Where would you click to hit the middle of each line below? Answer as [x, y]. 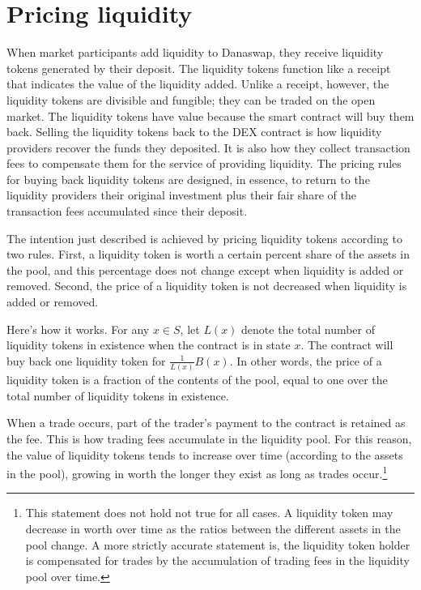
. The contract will [347, 345]
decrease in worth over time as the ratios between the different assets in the [213, 528]
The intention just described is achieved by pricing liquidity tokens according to [204, 238]
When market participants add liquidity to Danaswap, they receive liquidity [195, 52]
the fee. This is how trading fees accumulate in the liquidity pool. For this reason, [209, 438]
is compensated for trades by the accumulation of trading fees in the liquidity [217, 560]
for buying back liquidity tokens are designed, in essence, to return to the [188, 179]
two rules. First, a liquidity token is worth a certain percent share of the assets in [208, 254]
